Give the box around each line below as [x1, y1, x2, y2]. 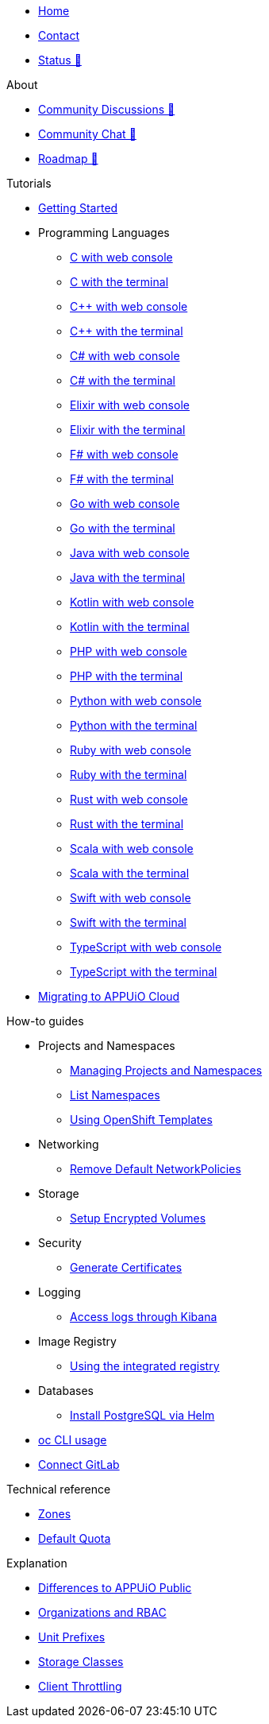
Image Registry [38, 1335, 117, 1348]
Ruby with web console [70, 743, 191, 757]
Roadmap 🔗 [38, 152, 98, 165]
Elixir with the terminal [70, 423, 186, 436]
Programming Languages [38, 226, 170, 239]
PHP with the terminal [70, 669, 183, 683]
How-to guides [6, 1014, 84, 1028]
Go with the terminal [70, 521, 175, 535]
